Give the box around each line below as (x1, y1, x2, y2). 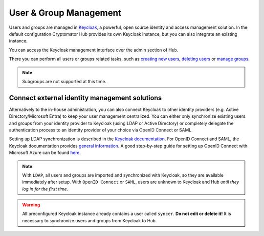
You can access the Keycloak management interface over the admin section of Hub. (9, 47, 178, 53)
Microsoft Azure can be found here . (9, 150, 81, 156)
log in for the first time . (22, 186, 68, 192)
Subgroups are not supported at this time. (22, 78, 107, 84)
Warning (22, 202, 40, 208)
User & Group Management (9, 7, 122, 18)
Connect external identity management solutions (9, 93, 162, 102)
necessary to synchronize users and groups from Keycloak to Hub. (22, 217, 157, 223)
